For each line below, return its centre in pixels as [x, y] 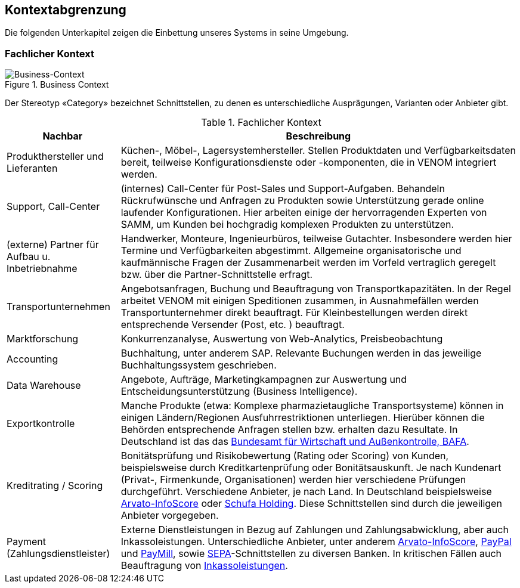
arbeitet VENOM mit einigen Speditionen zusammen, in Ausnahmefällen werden [300, 301]
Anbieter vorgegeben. [170, 516]
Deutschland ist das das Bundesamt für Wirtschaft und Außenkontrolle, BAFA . [295, 442]
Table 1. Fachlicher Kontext [261, 123]
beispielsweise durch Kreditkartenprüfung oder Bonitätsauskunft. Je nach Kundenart [311, 468]
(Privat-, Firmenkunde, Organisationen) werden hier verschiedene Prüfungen [293, 480]
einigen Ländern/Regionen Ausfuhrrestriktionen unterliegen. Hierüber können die [303, 418]
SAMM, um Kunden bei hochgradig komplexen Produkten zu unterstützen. [287, 225]
